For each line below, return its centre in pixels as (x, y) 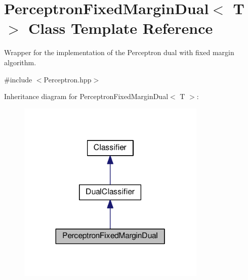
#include (18, 79)
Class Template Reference (121, 28)
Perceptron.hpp (68, 79)
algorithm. (20, 62)
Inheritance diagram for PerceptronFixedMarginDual (86, 96)
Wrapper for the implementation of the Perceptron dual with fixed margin (119, 52)
